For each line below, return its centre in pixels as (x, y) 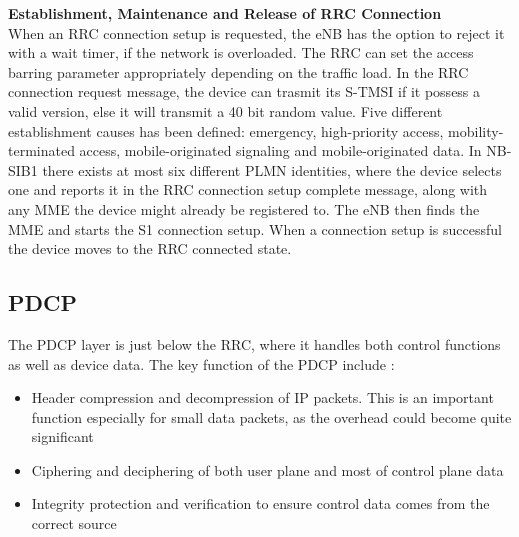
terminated (41, 150)
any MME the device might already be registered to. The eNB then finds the (244, 208)
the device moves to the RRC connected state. (150, 248)
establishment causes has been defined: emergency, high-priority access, (226, 130)
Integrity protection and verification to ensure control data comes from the (260, 503)
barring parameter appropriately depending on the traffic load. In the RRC (238, 71)
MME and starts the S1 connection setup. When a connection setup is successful (255, 228)
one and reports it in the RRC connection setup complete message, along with (248, 189)
